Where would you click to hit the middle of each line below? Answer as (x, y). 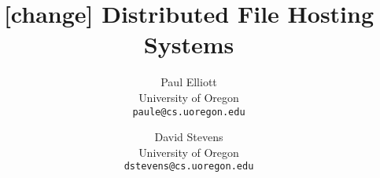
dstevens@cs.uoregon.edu (189, 167)
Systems (189, 44)
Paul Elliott (189, 82)
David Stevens (189, 137)
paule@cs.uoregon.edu (189, 112)
